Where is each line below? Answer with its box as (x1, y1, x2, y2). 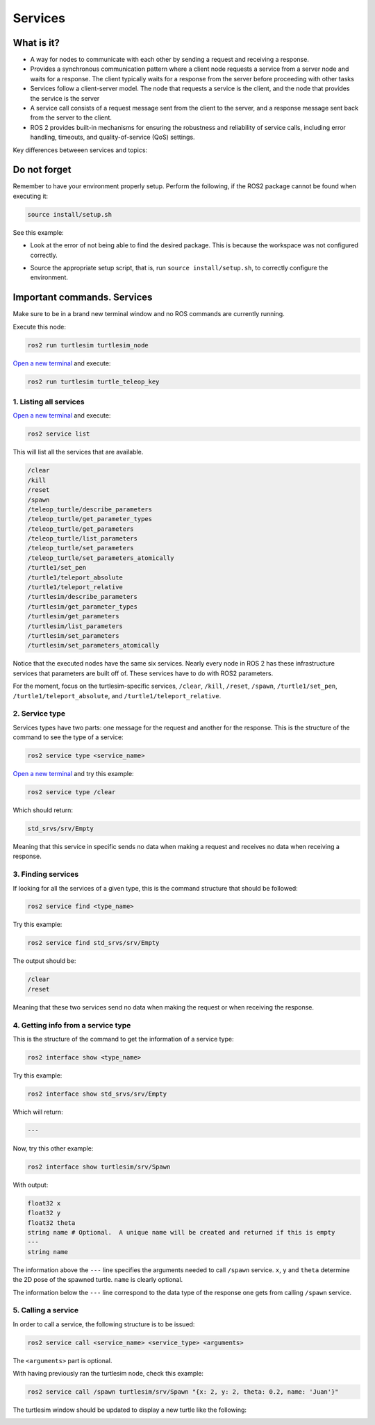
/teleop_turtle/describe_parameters (27, 505, 153, 513)
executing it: (12, 192, 49, 200)
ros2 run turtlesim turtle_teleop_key (27, 377, 160, 386)
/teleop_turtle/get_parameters (27, 525, 135, 533)
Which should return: (12, 806, 73, 814)
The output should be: (12, 957, 76, 965)
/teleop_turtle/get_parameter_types (27, 515, 153, 523)
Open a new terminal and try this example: (12, 770, 135, 778)
